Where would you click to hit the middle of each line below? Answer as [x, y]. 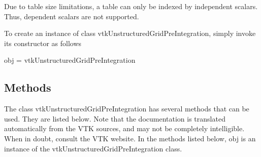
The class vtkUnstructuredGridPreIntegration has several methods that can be [127, 109]
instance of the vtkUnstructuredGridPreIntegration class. [93, 148]
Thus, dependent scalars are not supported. [72, 16]
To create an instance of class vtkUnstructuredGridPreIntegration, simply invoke [130, 33]
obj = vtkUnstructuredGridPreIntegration [70, 60]
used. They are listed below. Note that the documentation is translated [115, 118]
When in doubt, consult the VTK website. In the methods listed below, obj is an [130, 138]
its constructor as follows [43, 43]
